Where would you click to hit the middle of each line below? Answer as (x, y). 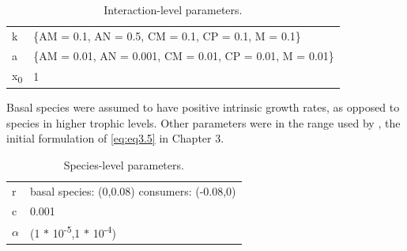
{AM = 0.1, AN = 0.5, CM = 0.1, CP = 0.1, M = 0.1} (167, 35)
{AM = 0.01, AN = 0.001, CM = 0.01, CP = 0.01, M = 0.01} (184, 55)
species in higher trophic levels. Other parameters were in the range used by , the (203, 122)
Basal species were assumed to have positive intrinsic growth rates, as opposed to (203, 107)
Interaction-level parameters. (173, 10)
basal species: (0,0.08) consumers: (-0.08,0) (133, 190)
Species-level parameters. (124, 164)
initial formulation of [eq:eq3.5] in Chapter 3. (115, 138)
